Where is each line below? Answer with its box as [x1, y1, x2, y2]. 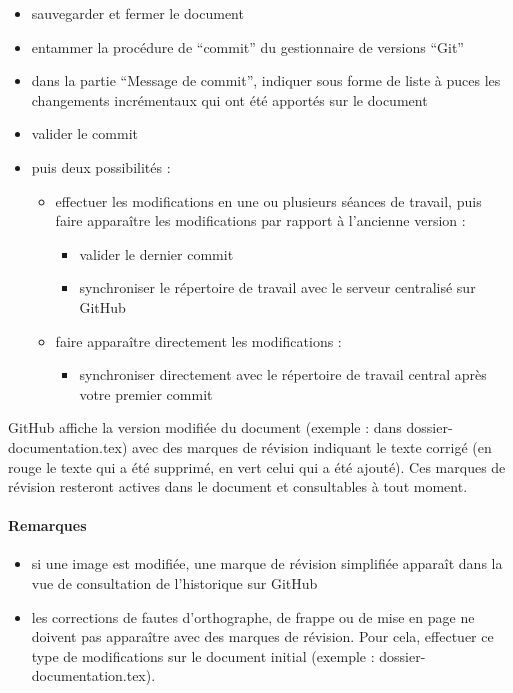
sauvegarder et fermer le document [31, 3, 244, 23]
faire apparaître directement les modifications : [55, 330, 342, 351]
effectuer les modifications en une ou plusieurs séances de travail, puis [55, 190, 482, 211]
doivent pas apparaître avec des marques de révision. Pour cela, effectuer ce [31, 626, 494, 647]
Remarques [8, 515, 87, 536]
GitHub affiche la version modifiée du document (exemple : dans [8, 417, 402, 438]
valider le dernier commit [79, 243, 234, 264]
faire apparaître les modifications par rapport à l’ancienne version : [55, 210, 466, 231]
